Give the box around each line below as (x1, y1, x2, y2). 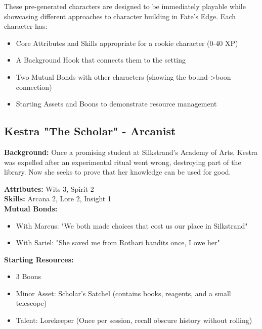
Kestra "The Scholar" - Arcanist (4, 123, 176, 139)
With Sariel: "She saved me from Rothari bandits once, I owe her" (16, 237, 220, 248)
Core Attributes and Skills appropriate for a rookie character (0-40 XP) (16, 37, 238, 48)
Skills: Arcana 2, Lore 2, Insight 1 (4, 193, 111, 204)
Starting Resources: (4, 254, 74, 264)
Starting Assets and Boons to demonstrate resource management (16, 98, 217, 109)
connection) (16, 81, 52, 92)
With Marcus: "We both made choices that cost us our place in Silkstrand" (16, 220, 248, 231)
